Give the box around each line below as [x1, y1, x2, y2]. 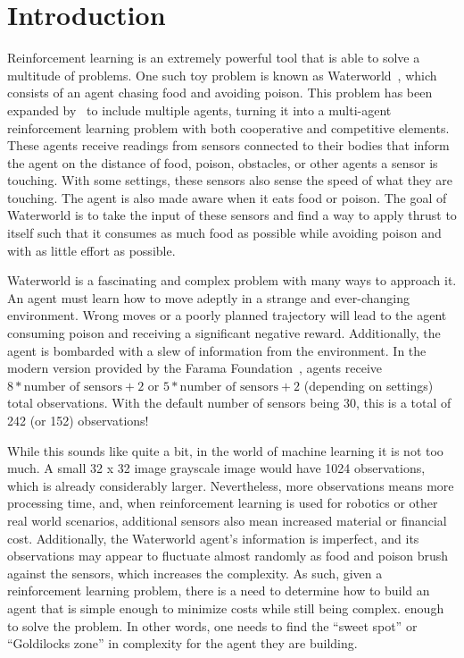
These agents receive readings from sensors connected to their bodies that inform [7, 136, 450, 155]
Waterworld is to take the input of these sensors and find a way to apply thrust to [7, 206, 457, 224]
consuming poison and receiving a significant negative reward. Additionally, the [7, 324, 441, 342]
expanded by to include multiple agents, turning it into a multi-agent [7, 100, 392, 119]
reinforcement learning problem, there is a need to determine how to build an [7, 581, 430, 600]
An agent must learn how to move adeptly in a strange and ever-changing [7, 288, 410, 307]
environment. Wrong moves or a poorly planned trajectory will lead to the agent [7, 306, 447, 325]
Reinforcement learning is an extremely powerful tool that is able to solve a [7, 48, 420, 67]
